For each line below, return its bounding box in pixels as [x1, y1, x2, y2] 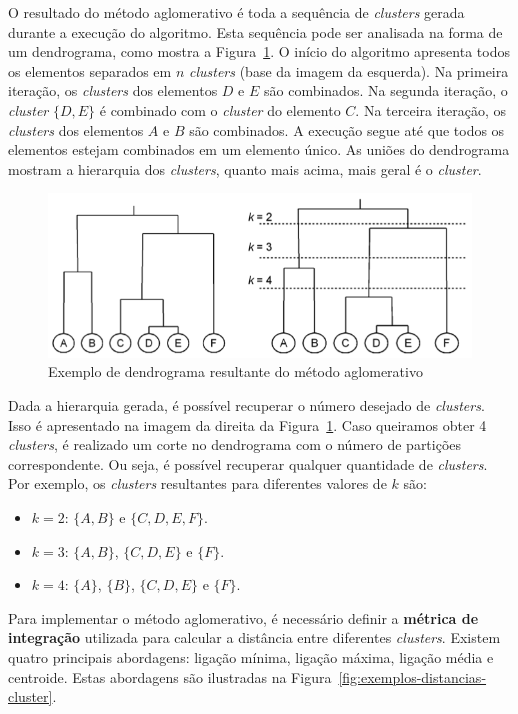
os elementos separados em [8, 60, 172, 81]
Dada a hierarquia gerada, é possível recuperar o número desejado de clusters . [8, 394, 485, 415]
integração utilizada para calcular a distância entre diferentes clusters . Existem [8, 627, 501, 648]
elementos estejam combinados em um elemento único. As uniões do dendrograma [8, 139, 510, 160]
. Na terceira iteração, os [355, 99, 507, 120]
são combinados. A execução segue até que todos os [189, 119, 505, 140]
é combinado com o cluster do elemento [99, 99, 341, 120]
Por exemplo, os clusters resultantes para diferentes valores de [8, 473, 387, 494]
